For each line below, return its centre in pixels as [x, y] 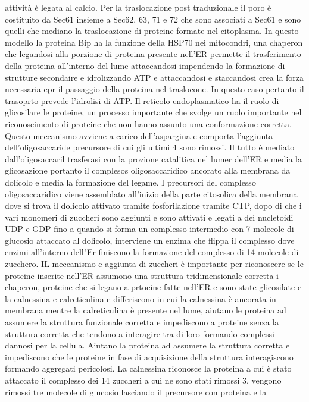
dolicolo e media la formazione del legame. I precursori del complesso [130, 182]
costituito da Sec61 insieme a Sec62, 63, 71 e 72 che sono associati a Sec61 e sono [153, 19]
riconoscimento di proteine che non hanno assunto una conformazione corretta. [148, 123]
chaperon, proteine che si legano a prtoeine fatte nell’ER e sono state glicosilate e [153, 287]
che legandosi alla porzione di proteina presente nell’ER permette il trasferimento [153, 54]
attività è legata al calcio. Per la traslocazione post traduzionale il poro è [138, 7]
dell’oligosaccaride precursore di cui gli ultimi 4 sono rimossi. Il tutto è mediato [150, 147]
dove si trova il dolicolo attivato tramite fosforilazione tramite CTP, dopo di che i [153, 205]
